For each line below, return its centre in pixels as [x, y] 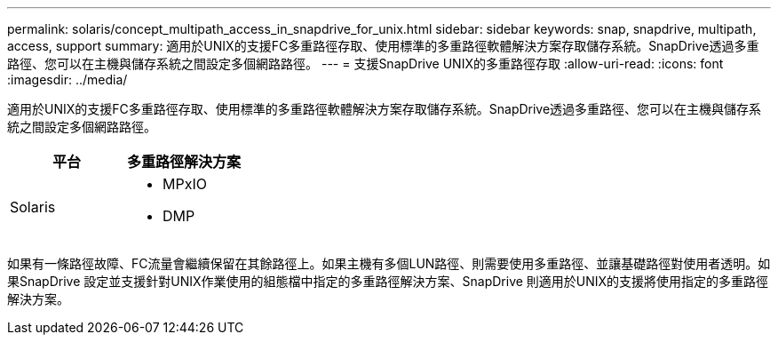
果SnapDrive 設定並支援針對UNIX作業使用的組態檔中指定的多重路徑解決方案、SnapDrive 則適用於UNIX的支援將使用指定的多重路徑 [388, 281]
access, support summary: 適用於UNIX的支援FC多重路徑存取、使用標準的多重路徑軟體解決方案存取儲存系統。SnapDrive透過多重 [383, 46]
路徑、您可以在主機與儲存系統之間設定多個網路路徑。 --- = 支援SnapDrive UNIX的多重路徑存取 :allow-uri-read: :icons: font [365, 64]
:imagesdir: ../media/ [67, 80]
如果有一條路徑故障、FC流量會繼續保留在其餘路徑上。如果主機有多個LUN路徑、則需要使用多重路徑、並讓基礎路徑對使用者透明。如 [389, 263]
